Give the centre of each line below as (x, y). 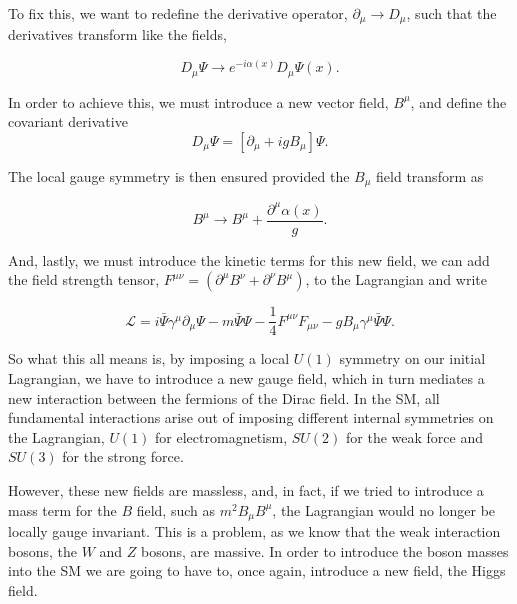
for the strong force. (123, 456)
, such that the (451, 13)
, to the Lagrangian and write (396, 279)
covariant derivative (68, 121)
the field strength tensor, (84, 279)
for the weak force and (414, 436)
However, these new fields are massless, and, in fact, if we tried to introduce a (246, 490)
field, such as (175, 509)
